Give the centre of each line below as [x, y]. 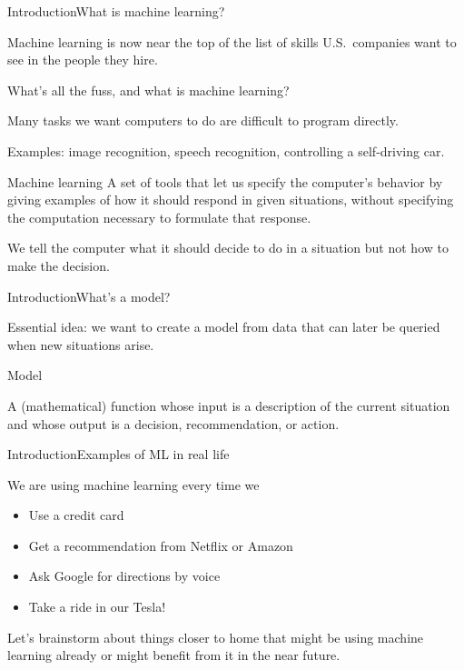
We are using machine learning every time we [133, 484]
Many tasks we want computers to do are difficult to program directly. [203, 120]
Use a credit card [76, 515]
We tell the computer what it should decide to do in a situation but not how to [228, 248]
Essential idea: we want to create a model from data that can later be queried [224, 327]
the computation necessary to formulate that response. [159, 217]
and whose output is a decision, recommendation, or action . [173, 423]
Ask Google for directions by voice [124, 576]
